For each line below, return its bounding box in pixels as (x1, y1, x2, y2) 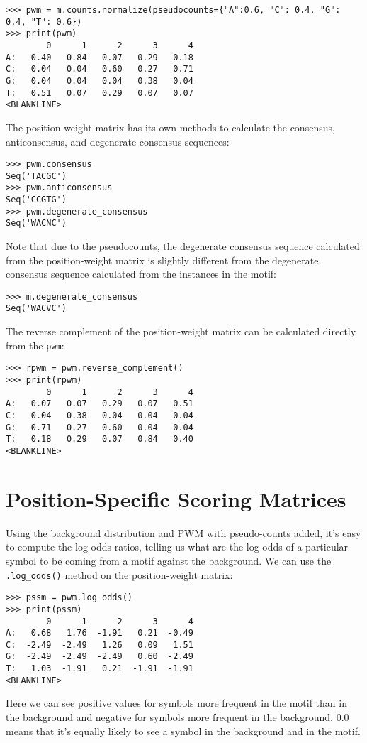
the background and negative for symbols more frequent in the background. (6, 710, 333, 725)
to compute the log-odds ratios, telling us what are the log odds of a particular (6, 539, 349, 554)
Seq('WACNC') (6, 218, 67, 229)
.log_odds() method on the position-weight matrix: (6, 567, 233, 582)
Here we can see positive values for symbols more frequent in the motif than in (6, 695, 347, 710)
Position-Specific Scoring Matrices (6, 484, 346, 513)
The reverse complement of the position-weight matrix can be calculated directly (6, 324, 356, 339)
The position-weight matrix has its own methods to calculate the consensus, (6, 119, 335, 134)
